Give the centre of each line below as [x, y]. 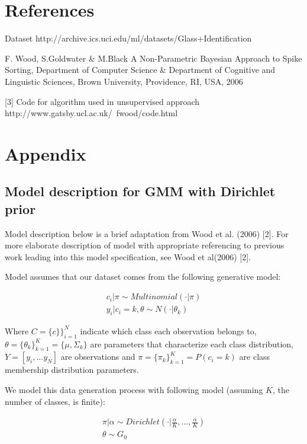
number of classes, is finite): [55, 401]
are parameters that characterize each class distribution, [192, 344]
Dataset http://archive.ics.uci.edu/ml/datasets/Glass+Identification [128, 38]
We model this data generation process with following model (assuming [134, 390]
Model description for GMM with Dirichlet [140, 191]
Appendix [46, 153]
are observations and [98, 357]
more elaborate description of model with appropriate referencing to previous [145, 245]
